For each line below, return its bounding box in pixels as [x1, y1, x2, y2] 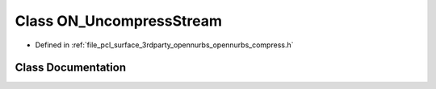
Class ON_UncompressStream [15, 12, 222, 30]
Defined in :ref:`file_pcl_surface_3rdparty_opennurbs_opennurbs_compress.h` [35, 40, 294, 50]
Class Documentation [15, 61, 127, 75]
